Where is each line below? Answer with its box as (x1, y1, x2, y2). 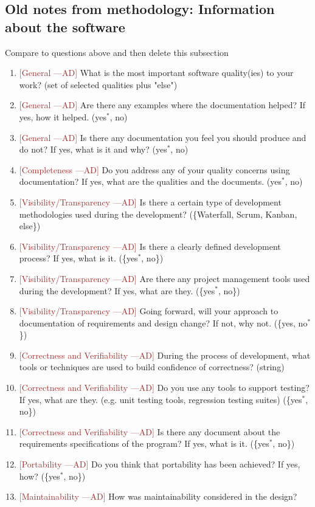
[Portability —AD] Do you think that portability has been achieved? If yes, (19, 458, 300, 471)
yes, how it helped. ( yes (19, 110, 107, 123)
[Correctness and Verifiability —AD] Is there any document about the (19, 425, 280, 438)
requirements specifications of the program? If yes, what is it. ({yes (19, 437, 269, 450)
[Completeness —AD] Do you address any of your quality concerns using (19, 163, 290, 176)
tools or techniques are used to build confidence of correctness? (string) (19, 360, 285, 373)
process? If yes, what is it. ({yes (19, 252, 138, 264)
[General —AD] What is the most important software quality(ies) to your (19, 66, 294, 79)
